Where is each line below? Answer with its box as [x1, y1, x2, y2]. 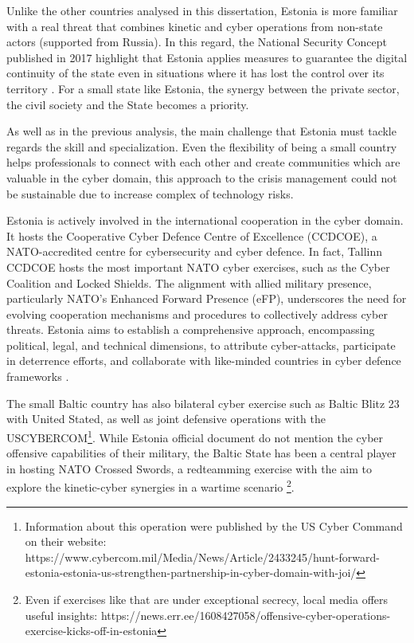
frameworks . [6, 368, 69, 385]
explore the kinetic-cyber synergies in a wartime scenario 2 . [6, 476, 295, 495]
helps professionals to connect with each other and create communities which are [6, 154, 400, 171]
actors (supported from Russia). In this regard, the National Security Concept [6, 33, 388, 50]
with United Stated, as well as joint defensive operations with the [6, 410, 326, 427]
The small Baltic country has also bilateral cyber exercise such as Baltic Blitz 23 [6, 394, 400, 411]
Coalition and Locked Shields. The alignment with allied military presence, [6, 274, 372, 291]
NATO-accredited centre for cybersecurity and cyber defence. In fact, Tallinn [6, 243, 383, 260]
